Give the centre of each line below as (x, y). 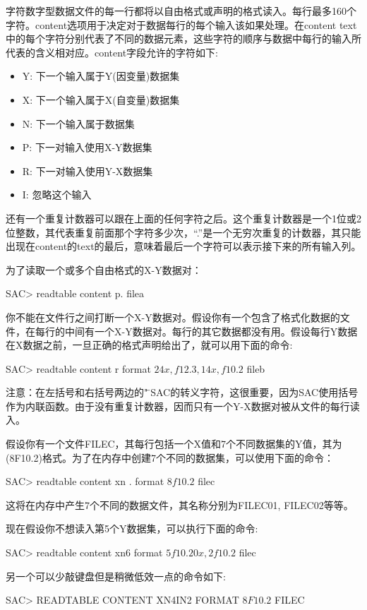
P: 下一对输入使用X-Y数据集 (87, 147)
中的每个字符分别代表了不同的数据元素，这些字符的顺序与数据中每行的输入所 (183, 38)
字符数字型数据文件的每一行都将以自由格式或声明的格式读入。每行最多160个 (181, 11)
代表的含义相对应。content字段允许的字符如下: (112, 52)
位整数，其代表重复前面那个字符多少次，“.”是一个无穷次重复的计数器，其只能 (183, 232)
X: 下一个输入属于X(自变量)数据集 (101, 99)
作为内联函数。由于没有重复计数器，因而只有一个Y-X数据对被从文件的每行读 (183, 406)
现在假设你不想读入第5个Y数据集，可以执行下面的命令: (132, 528)
